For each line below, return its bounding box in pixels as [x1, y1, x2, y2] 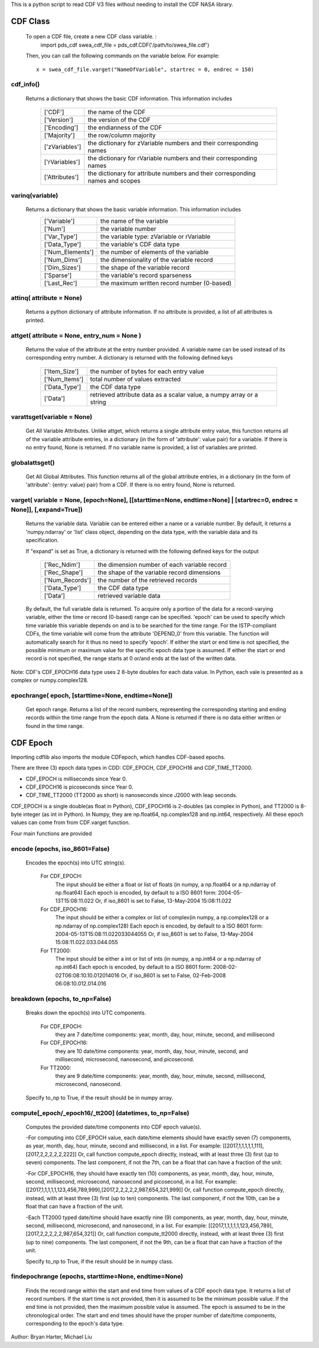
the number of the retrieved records [97, 576, 198, 584]
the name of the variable [100, 216, 168, 225]
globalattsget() [11, 458, 55, 466]
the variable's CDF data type [100, 240, 180, 248]
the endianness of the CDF [87, 123, 162, 131]
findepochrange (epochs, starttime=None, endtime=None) [11, 1272, 183, 1281]
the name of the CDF [87, 108, 146, 116]
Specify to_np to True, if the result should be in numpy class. [25, 1258, 174, 1265]
